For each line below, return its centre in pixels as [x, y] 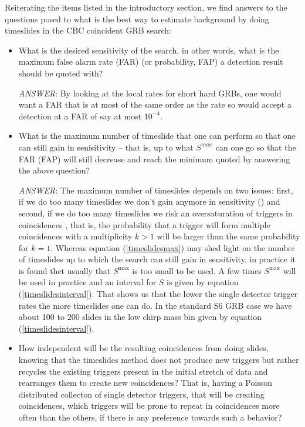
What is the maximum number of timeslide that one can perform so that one [157, 136]
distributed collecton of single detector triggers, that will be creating [141, 394]
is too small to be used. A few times [197, 270]
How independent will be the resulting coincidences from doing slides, [143, 348]
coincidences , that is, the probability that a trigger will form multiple [144, 224]
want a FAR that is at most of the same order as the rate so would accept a [155, 104]
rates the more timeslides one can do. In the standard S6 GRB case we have [155, 305]
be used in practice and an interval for [87, 282]
